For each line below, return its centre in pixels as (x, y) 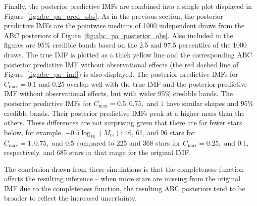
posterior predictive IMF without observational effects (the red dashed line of (121, 64)
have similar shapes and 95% (210, 103)
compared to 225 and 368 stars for (128, 142)
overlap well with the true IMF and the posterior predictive (157, 83)
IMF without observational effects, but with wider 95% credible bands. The (119, 93)
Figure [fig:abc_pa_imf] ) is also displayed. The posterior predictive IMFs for (121, 74)
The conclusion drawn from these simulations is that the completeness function (124, 169)
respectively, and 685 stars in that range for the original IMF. (98, 152)
